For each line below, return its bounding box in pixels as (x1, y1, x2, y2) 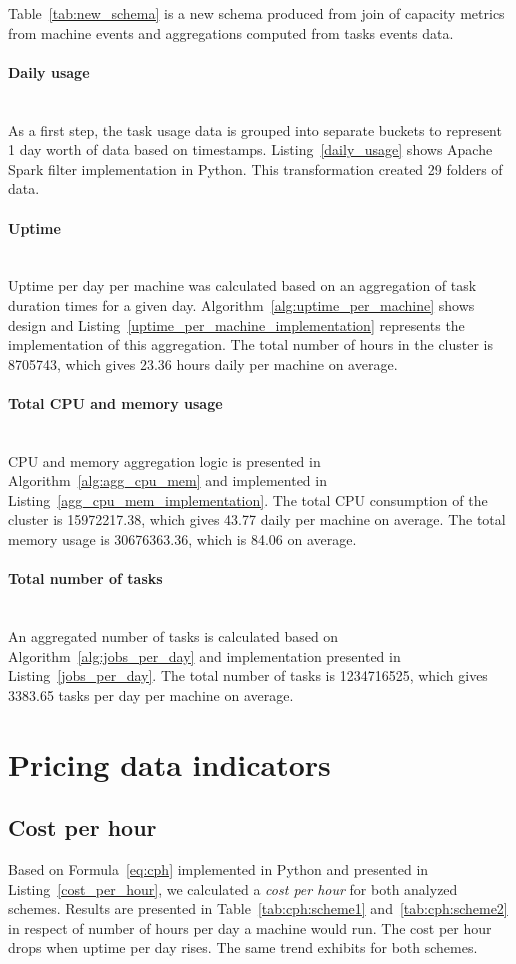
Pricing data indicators (8, 743, 331, 784)
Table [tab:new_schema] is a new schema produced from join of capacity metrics (8, 3, 505, 23)
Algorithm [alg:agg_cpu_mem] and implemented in (8, 470, 327, 491)
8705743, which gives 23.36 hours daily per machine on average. (8, 353, 398, 374)
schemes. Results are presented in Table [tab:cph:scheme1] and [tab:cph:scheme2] (8, 898, 508, 919)
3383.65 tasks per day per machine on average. (8, 684, 294, 705)
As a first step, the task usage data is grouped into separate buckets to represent (8, 119, 502, 140)
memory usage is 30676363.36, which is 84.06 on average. (8, 529, 357, 550)
